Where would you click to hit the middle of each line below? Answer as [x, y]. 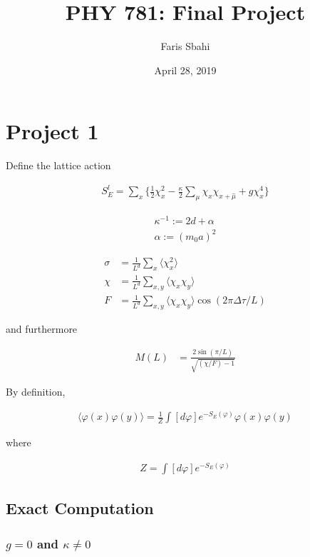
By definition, [36, 391]
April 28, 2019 [185, 70]
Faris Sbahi [185, 46]
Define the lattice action [58, 165]
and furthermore [42, 328]
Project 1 [52, 131]
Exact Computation [80, 508]
